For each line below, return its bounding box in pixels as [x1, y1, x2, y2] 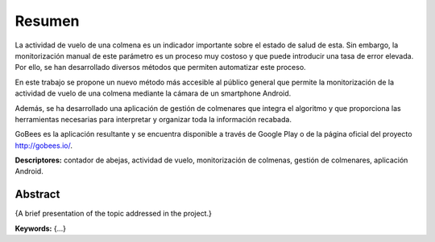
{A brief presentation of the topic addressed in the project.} [14, 209, 213, 219]
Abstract [14, 187, 60, 201]
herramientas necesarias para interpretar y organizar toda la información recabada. [14, 114, 292, 124]
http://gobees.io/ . [14, 141, 72, 150]
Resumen [14, 12, 80, 30]
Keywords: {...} [14, 224, 67, 233]
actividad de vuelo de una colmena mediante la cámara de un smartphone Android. [14, 88, 292, 98]
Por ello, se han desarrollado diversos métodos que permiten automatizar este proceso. [14, 63, 306, 72]
